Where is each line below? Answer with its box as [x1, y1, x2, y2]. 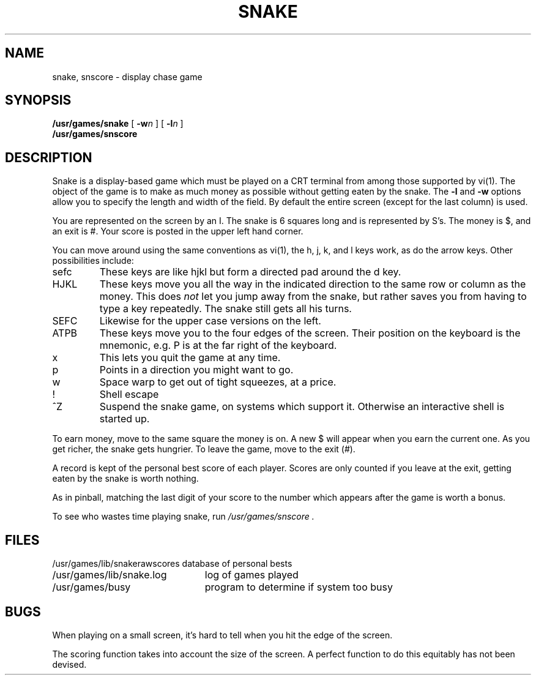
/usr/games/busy [52, 581, 131, 594]
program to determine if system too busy [204, 581, 393, 594]
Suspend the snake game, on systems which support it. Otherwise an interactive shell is [99, 400, 505, 413]
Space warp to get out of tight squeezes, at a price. [99, 376, 337, 389]
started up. [99, 413, 150, 425]
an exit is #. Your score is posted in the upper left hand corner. [52, 226, 303, 237]
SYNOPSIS [5, 92, 72, 108]
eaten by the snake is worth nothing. [52, 473, 199, 484]
